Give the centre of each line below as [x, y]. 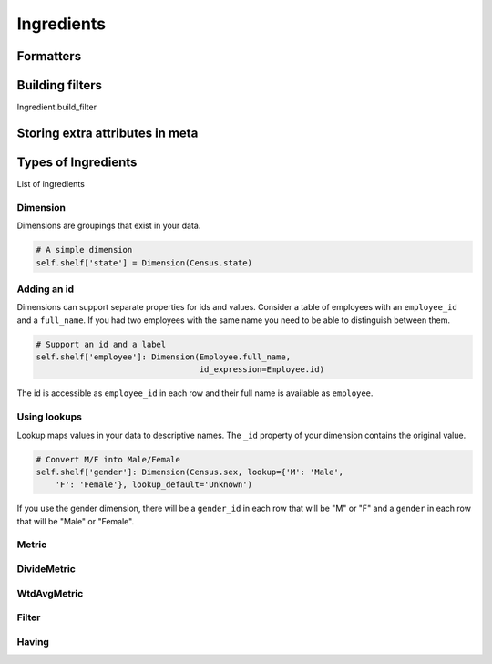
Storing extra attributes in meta [108, 133]
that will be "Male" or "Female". [76, 521]
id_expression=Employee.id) [262, 370]
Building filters [60, 85]
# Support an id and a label [101, 344]
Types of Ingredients [77, 162]
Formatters [49, 56]
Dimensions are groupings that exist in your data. [109, 226]
